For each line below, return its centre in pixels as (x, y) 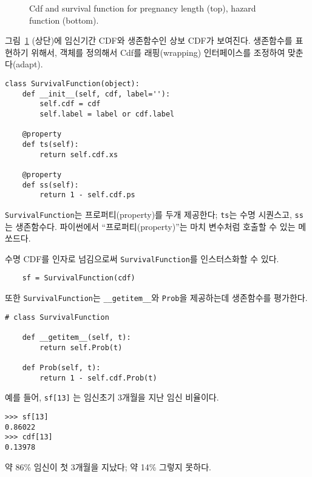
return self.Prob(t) (81, 347)
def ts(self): (50, 144)
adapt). (29, 64)
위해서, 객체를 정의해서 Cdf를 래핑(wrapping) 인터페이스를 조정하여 (158, 52)
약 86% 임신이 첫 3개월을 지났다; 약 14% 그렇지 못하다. (108, 466)
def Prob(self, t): (61, 367)
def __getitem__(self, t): (76, 337)
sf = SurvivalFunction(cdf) (79, 278)
